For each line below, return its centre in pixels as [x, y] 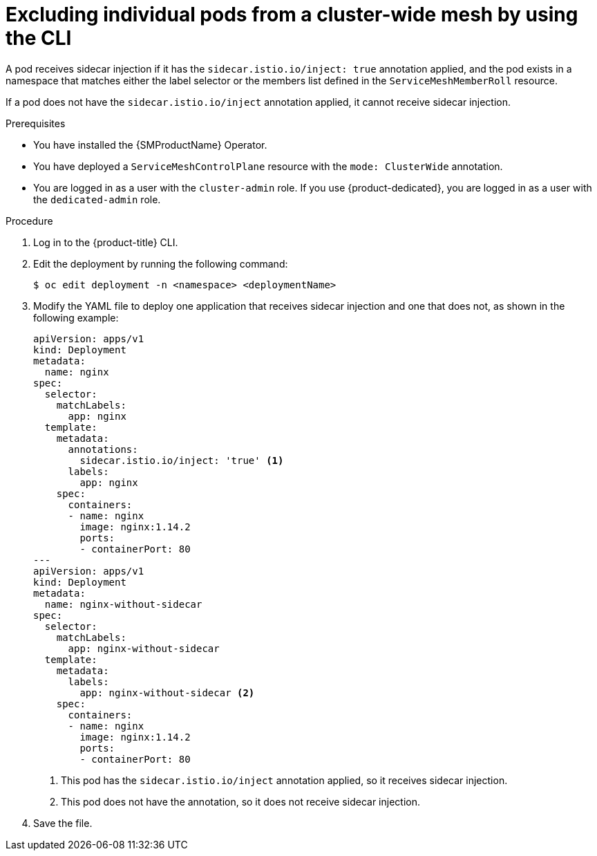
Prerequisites [36, 123]
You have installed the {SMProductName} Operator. [150, 145]
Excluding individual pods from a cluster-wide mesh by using [292, 15]
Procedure [29, 221]
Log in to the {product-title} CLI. [106, 242]
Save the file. [63, 823]
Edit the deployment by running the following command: [161, 263]
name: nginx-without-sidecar [123, 604]
